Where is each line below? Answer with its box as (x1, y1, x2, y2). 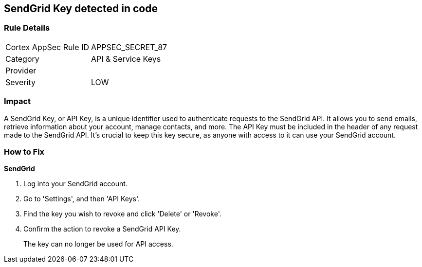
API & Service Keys (91, 53, 161, 64)
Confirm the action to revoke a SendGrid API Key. (23, 225, 181, 233)
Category (5, 53, 39, 64)
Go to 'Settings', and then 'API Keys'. (23, 195, 140, 203)
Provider (5, 65, 37, 75)
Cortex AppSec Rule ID (5, 42, 90, 52)
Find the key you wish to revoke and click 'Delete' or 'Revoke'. (23, 210, 221, 218)
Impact (4, 96, 31, 107)
